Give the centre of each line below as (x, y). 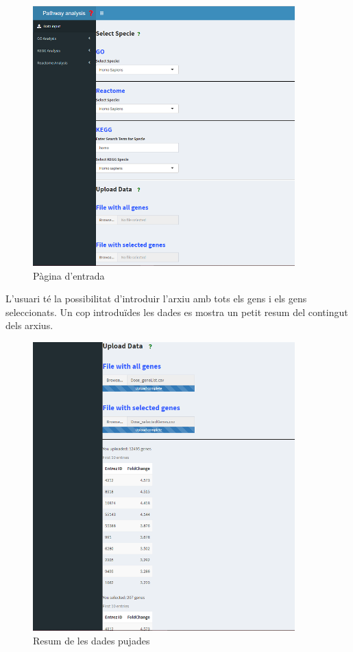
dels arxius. (29, 325)
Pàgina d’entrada (69, 275)
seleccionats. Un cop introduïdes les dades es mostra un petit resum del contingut (177, 312)
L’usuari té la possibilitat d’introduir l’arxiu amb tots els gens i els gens (156, 299)
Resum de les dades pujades (92, 640)
